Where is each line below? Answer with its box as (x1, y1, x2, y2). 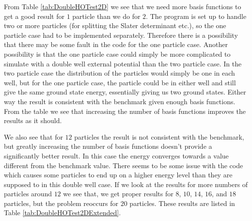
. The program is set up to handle (146, 11, 247, 21)
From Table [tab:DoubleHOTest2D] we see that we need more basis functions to (4, 1, 241, 11)
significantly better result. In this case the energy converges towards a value (4, 150, 229, 160)
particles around (4, 189, 52, 199)
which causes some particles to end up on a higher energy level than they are (4, 170, 233, 180)
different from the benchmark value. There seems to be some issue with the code (4, 160, 243, 170)
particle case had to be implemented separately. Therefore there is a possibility (4, 30, 238, 40)
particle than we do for (72, 11, 141, 21)
